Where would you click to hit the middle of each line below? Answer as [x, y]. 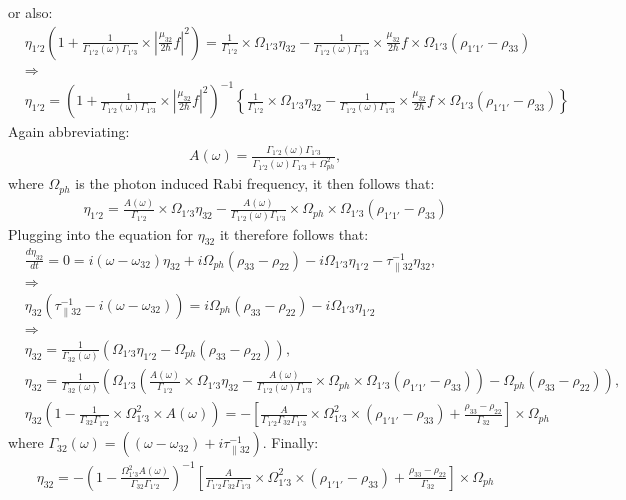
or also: [30, 12]
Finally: [295, 442]
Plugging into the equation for [100, 233]
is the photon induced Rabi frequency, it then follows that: [255, 183]
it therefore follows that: [294, 233]
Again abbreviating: [69, 131]
